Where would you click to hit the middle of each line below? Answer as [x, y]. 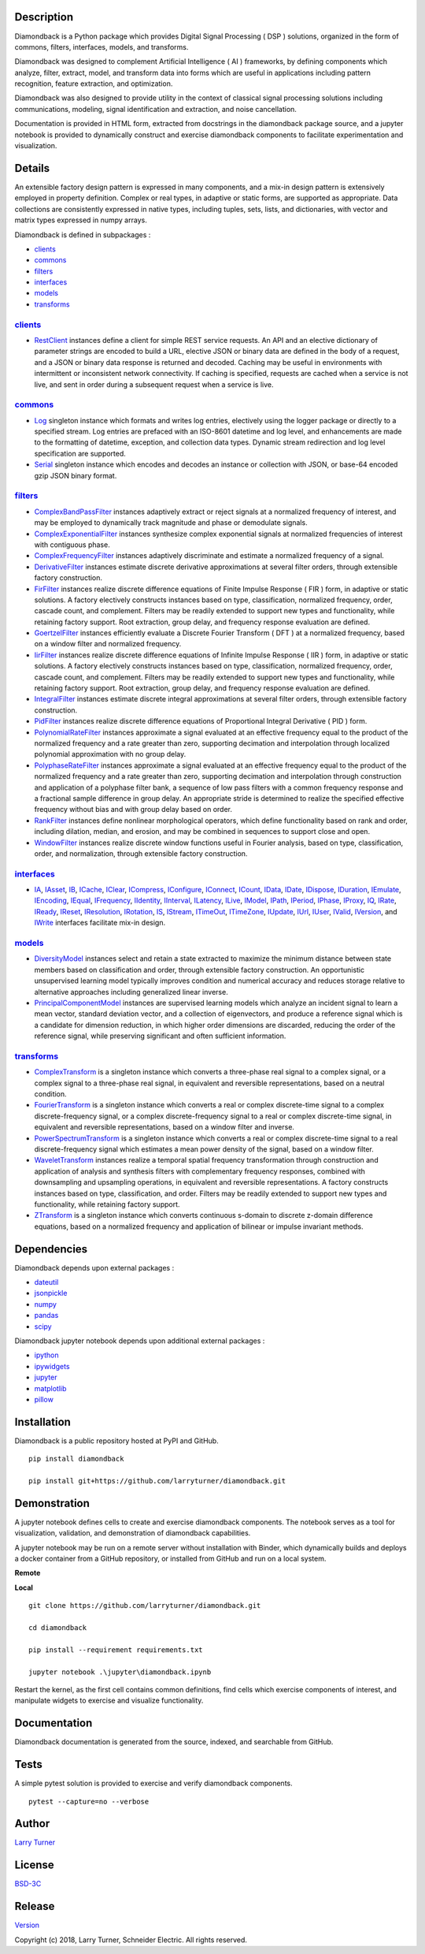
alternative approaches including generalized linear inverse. [131, 992]
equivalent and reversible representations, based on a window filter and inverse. [164, 1127]
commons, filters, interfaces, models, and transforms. [102, 47]
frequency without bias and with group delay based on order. [133, 810]
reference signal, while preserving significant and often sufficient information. [160, 1036]
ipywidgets [52, 1366]
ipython [46, 1355]
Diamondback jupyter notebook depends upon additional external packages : [140, 1341]
